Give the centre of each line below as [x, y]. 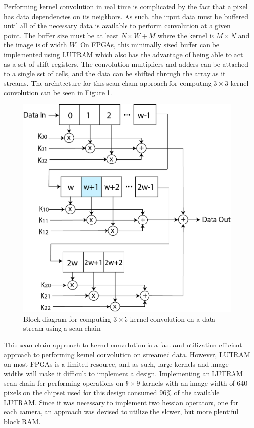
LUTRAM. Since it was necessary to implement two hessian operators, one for [121, 402]
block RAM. [22, 421]
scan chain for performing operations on [64, 383]
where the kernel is [186, 35]
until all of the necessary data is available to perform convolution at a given [117, 26]
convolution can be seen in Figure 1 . [58, 92]
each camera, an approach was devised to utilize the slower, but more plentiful [121, 412]
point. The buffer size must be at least [61, 35]
